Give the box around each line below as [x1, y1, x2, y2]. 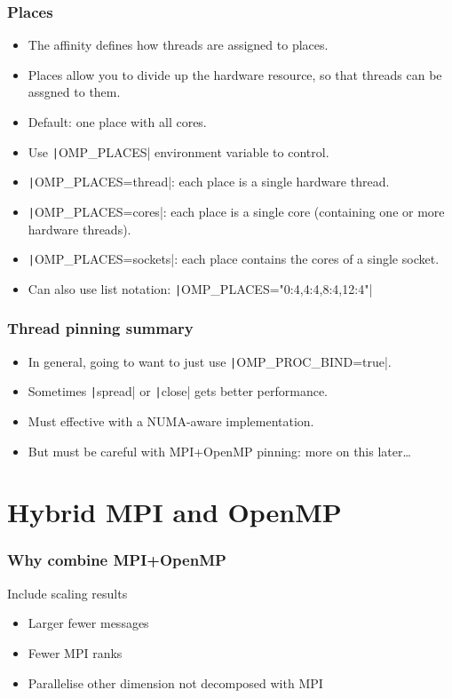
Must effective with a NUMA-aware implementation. [28, 412, 314, 430]
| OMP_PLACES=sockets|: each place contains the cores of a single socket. [28, 250, 440, 268]
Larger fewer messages [28, 614, 149, 632]
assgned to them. [28, 83, 121, 101]
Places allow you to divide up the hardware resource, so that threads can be [28, 65, 442, 83]
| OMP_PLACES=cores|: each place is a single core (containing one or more [28, 202, 445, 220]
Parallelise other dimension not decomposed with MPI [28, 673, 323, 692]
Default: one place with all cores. [28, 113, 207, 131]
